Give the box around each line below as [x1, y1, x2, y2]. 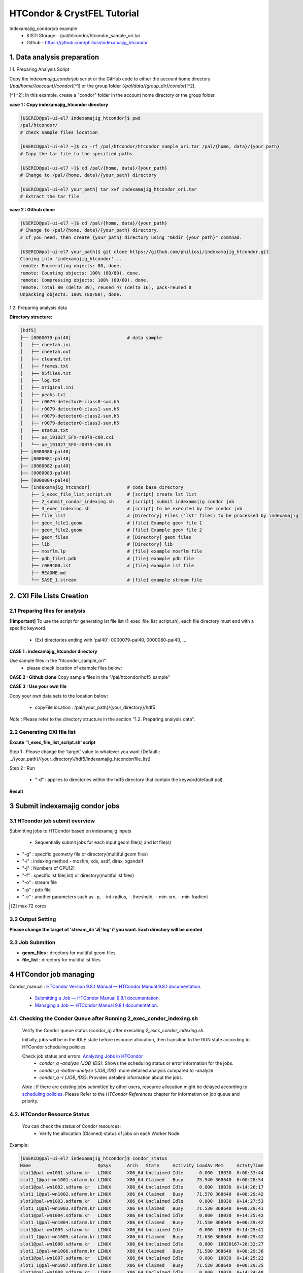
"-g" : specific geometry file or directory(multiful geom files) [22, 851, 148, 857]
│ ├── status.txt [20, 427, 69, 433]
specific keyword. [9, 625, 47, 631]
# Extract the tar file [20, 193, 80, 200]
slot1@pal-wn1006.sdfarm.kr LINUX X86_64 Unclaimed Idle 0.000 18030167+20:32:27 [20, 1241, 264, 1247]
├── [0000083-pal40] [20, 470, 71, 476]
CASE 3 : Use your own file [9, 683, 67, 689]
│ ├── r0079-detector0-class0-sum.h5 [20, 399, 119, 405]
